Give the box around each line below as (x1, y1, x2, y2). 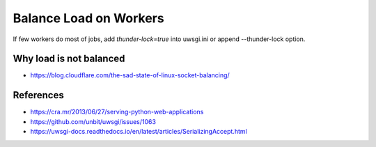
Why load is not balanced (13, 53, 125, 65)
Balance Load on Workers (13, 10, 164, 26)
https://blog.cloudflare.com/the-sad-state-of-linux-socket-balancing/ (30, 71, 230, 79)
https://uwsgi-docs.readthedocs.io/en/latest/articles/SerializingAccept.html (30, 127, 247, 136)
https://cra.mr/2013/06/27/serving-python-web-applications (30, 108, 204, 116)
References (13, 89, 64, 101)
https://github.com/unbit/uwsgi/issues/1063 (30, 117, 157, 125)
